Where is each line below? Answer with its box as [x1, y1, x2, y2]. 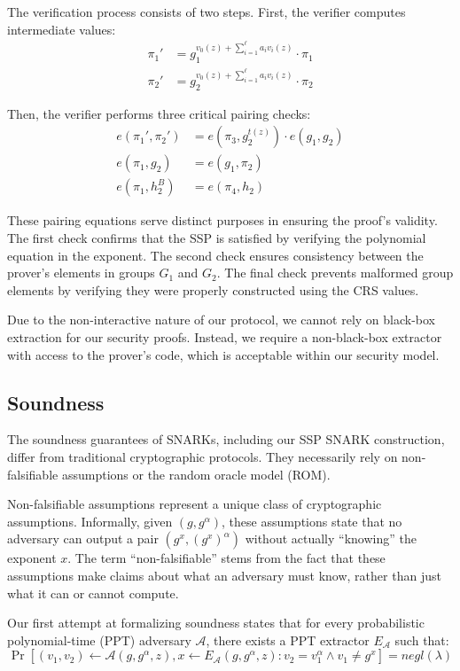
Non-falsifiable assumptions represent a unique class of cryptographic [7, 495, 382, 513]
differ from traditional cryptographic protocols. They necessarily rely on [7, 447, 398, 465]
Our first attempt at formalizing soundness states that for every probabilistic [7, 613, 425, 632]
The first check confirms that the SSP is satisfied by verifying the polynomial [7, 229, 426, 247]
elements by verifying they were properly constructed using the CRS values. [7, 280, 419, 299]
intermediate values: [7, 20, 116, 38]
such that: [394, 630, 449, 649]
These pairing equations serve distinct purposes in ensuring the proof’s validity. [7, 211, 438, 230]
